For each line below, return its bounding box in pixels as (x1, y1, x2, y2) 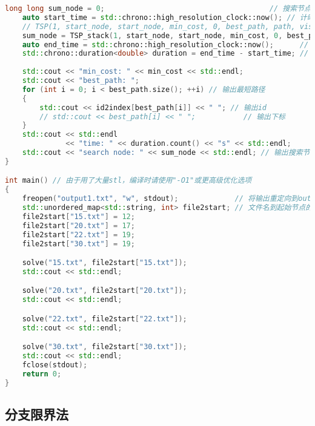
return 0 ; (22, 369, 62, 378)
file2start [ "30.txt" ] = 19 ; (22, 239, 135, 248)
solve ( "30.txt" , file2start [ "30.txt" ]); (22, 342, 187, 352)
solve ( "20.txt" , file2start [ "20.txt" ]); (22, 286, 187, 295)
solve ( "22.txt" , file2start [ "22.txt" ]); (22, 314, 187, 323)
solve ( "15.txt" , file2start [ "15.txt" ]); (22, 258, 187, 267)
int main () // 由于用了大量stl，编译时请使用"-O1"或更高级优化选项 (5, 176, 252, 185)
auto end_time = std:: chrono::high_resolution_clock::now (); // (22, 40, 309, 49)
